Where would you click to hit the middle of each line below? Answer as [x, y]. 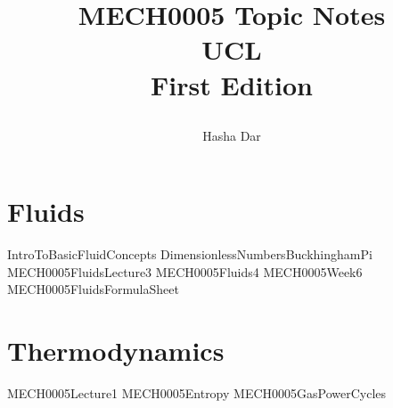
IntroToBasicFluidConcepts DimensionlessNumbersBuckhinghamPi [190, 254]
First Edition [232, 84]
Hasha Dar [232, 135]
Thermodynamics [116, 351]
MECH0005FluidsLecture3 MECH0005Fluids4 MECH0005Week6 [185, 271]
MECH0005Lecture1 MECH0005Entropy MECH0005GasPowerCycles [197, 393]
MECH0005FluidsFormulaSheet [93, 289]
